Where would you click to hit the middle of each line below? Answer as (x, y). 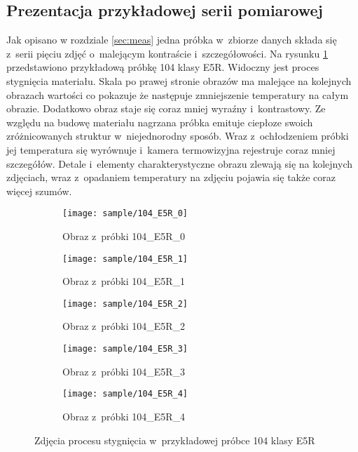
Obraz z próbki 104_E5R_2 (124, 326)
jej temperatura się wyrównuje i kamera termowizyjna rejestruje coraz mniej (171, 149)
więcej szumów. (39, 191)
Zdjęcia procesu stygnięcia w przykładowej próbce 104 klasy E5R (175, 440)
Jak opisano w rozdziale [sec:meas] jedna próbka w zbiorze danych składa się (172, 40)
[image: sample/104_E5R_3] (125, 349)
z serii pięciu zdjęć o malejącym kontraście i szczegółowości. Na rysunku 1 (167, 53)
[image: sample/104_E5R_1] (125, 259)
